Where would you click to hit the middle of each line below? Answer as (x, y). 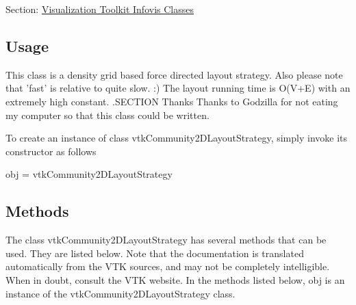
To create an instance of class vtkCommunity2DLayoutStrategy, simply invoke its (176, 138)
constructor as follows (51, 151)
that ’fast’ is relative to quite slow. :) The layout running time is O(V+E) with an (178, 88)
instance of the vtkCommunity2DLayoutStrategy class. (120, 293)
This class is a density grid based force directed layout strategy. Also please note (174, 74)
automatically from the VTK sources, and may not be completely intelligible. (168, 266)
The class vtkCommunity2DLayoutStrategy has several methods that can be (166, 240)
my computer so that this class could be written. (107, 115)
